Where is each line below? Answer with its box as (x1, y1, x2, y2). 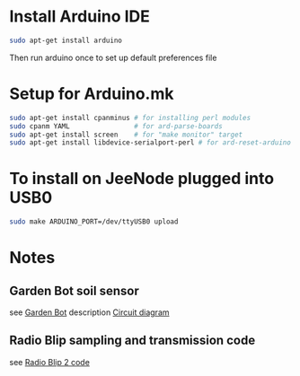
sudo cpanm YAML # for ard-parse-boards (9, 121, 223, 131)
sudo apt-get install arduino (9, 36, 123, 45)
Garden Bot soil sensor (9, 283, 139, 298)
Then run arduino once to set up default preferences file (9, 52, 217, 63)
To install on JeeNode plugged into (9, 169, 275, 189)
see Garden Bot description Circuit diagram (9, 307, 170, 318)
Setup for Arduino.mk (9, 83, 174, 104)
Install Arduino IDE (9, 6, 151, 27)
